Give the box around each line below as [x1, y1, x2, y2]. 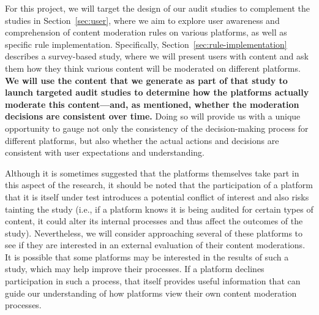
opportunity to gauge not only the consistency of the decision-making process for [5, 121, 309, 134]
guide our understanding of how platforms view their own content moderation [5, 286, 297, 299]
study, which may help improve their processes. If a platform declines [5, 262, 265, 275]
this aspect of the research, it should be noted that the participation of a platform [5, 178, 313, 191]
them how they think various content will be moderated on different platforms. [5, 61, 301, 74]
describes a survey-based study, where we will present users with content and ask [5, 50, 309, 63]
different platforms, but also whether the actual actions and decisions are [5, 134, 279, 146]
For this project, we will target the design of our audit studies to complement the [5, 2, 310, 14]
